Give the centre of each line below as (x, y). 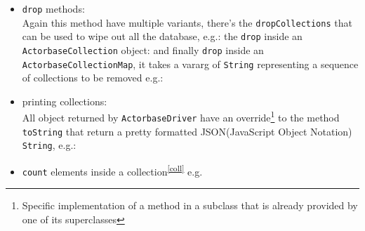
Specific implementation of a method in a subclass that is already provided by (190, 205)
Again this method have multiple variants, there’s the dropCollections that (187, 22)
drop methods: (53, 8)
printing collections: (65, 101)
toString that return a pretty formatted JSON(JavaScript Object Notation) (187, 131)
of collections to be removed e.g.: (93, 78)
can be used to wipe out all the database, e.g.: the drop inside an (162, 36)
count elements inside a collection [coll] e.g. (112, 170)
